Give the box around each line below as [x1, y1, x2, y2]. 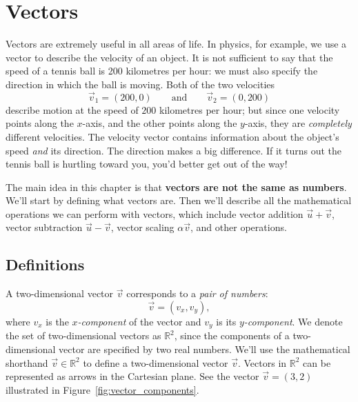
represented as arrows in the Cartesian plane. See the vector [6, 369, 259, 383]
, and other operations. [190, 220, 287, 234]
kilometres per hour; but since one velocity [159, 102, 340, 117]
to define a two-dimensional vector [83, 355, 228, 370]
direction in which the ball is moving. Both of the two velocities [6, 77, 275, 91]
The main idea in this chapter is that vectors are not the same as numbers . [6, 179, 347, 194]
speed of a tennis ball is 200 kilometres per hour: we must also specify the [6, 63, 318, 78]
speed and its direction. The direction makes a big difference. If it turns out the [6, 143, 341, 157]
